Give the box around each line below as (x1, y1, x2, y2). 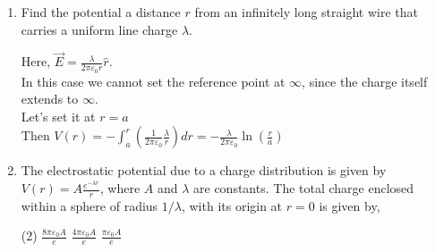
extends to (21, 89, 79, 108)
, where (99, 179, 141, 197)
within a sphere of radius (21, 196, 158, 214)
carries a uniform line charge (21, 20, 178, 38)
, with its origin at (181, 196, 283, 214)
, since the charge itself (302, 71, 428, 90)
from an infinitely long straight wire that (194, 3, 418, 21)
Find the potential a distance (21, 3, 181, 21)
